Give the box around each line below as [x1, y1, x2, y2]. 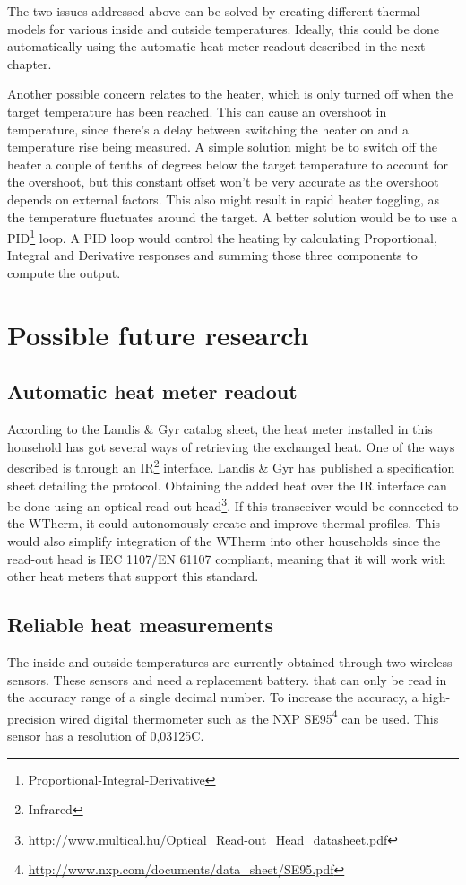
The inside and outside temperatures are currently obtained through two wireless [7, 653, 453, 671]
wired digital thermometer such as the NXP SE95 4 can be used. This [59, 706, 439, 727]
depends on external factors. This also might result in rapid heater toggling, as [7, 189, 440, 208]
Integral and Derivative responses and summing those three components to [7, 246, 418, 265]
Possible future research [7, 316, 309, 352]
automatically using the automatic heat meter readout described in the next [7, 37, 426, 56]
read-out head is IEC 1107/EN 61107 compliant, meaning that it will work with [7, 549, 446, 568]
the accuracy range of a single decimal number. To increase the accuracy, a [7, 688, 419, 707]
